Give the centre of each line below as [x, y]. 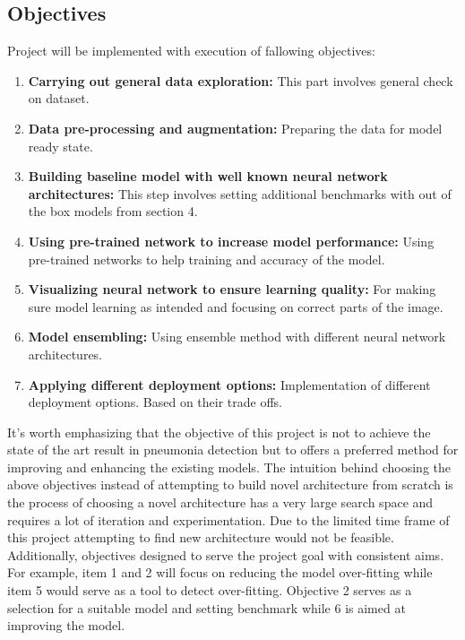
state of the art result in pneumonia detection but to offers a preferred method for [233, 450]
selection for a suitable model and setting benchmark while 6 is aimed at [207, 607]
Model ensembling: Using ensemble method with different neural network [237, 337]
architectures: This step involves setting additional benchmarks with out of [240, 193]
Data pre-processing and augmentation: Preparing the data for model [235, 128]
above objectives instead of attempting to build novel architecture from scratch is [230, 484]
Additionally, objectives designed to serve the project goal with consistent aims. [226, 554]
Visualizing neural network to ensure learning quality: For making [232, 289]
